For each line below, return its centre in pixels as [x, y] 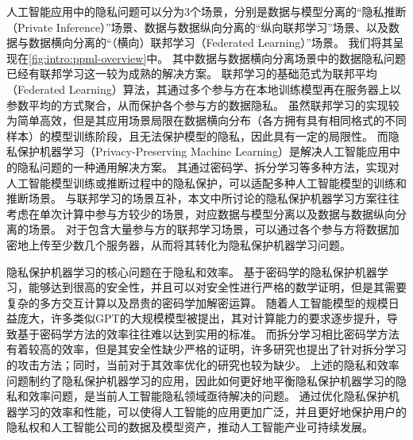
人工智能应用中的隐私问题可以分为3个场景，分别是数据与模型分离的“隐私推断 [206, 11]
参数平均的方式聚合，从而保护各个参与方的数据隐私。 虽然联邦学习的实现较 [203, 104]
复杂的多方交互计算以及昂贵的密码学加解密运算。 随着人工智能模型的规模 [197, 302]
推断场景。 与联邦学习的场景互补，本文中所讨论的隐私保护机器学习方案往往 [203, 198]
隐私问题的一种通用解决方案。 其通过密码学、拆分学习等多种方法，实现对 [208, 166]
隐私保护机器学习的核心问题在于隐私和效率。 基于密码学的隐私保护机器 [192, 271]
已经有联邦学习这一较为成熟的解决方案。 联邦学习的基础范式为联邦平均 [192, 73]
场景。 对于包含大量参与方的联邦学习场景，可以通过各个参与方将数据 [208, 229]
